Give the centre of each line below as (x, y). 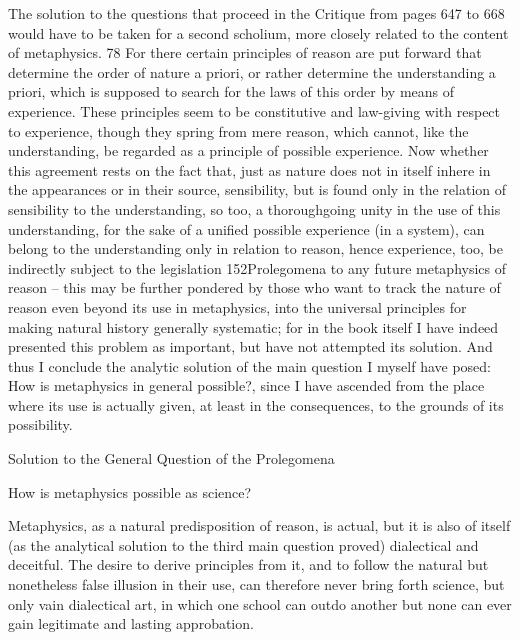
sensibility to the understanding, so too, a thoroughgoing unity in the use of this (254, 208)
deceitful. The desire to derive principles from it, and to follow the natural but (248, 564)
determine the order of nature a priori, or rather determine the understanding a (252, 71)
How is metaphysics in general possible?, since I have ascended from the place (246, 385)
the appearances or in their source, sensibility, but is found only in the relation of (257, 189)
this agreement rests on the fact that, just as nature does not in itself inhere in (249, 169)
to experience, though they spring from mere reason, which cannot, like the (238, 130)
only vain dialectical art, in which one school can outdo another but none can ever (260, 603)
